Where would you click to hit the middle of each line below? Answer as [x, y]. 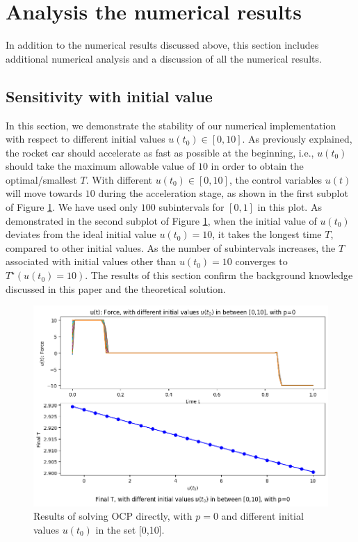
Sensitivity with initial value [109, 96]
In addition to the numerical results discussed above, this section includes [162, 45]
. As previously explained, [297, 139]
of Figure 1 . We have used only [72, 207]
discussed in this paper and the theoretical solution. [116, 288]
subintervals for [192, 207]
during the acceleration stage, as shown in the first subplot [223, 193]
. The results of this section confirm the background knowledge [219, 275]
